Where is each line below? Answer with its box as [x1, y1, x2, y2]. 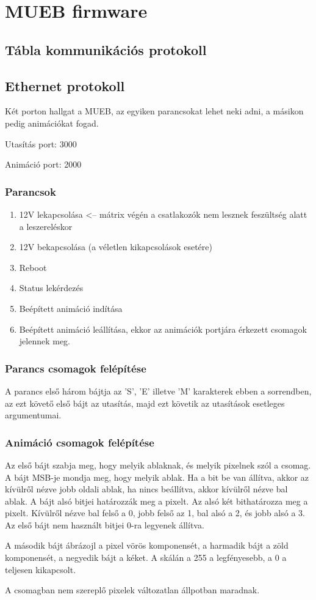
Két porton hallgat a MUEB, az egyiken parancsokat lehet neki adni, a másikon [5, 105, 304, 117]
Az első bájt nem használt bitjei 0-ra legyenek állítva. [5, 518, 204, 531]
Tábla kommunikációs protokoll [5, 40, 207, 59]
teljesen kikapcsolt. [5, 563, 76, 576]
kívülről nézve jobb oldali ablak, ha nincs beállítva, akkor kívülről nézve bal [5, 483, 288, 495]
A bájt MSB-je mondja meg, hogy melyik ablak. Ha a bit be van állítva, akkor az [5, 470, 309, 483]
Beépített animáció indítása [19, 302, 123, 314]
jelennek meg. [19, 335, 71, 347]
